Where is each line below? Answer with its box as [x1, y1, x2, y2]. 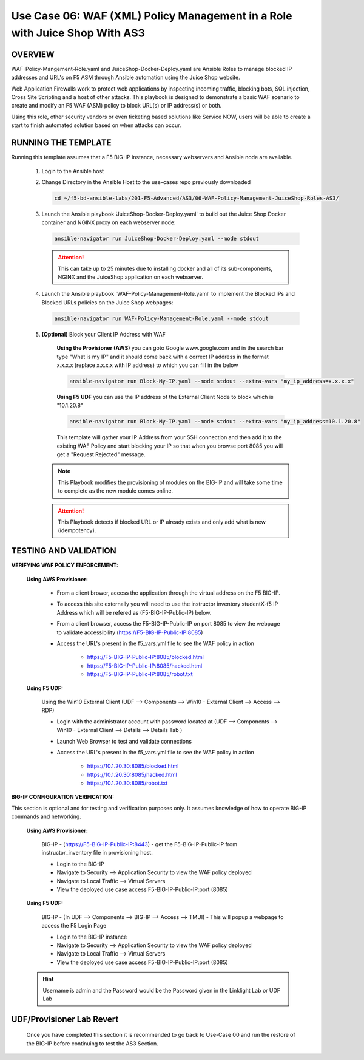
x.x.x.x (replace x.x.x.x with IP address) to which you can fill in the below [56, 361, 238, 369]
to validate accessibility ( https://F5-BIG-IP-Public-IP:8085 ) [56, 629, 203, 636]
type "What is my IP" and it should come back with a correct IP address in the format [56, 353, 269, 360]
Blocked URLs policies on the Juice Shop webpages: [41, 298, 174, 306]
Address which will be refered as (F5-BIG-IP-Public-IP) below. [56, 609, 212, 616]
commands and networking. [11, 813, 81, 820]
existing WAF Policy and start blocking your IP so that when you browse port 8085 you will [56, 442, 283, 450]
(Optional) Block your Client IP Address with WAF [41, 330, 166, 338]
